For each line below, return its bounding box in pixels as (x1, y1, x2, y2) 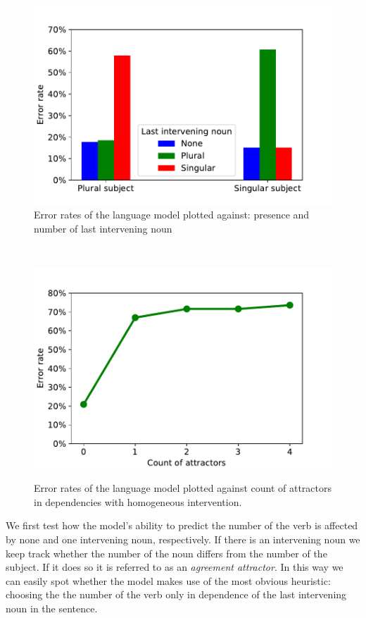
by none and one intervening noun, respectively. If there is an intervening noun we (6, 532, 360, 547)
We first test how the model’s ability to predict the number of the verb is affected (6, 518, 358, 533)
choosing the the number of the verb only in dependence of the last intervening (6, 587, 347, 602)
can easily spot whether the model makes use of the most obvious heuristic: (6, 573, 331, 588)
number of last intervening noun (34, 221, 172, 235)
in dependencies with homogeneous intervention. (34, 494, 242, 509)
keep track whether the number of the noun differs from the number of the (6, 545, 327, 560)
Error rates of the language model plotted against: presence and (34, 207, 310, 222)
